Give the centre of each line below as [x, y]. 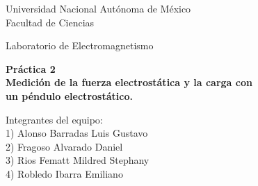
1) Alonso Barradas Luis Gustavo [77, 133]
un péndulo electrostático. [69, 95]
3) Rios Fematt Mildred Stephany [78, 160]
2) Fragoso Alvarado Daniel [64, 146]
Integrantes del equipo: [54, 119]
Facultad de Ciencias [50, 22]
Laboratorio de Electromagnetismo [80, 45]
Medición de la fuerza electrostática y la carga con [129, 82]
